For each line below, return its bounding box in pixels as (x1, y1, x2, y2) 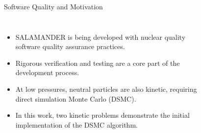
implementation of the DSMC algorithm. (15, 119, 138, 130)
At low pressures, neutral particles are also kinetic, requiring (15, 83, 197, 94)
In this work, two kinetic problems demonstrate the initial (15, 110, 190, 120)
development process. (15, 67, 79, 78)
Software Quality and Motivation (4, 1, 103, 11)
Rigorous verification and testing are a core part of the (15, 57, 180, 68)
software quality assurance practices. (15, 41, 125, 52)
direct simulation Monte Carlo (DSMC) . (15, 93, 136, 104)
